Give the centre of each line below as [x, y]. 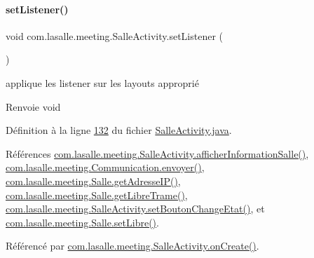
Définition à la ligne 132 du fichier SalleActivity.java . [119, 130]
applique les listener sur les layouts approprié [102, 82]
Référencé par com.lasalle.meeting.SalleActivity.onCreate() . [132, 246]
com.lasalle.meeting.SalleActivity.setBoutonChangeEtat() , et [135, 209]
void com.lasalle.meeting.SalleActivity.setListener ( [115, 35]
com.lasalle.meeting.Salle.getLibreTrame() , [97, 195]
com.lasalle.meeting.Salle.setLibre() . [82, 222]
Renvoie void [33, 106]
